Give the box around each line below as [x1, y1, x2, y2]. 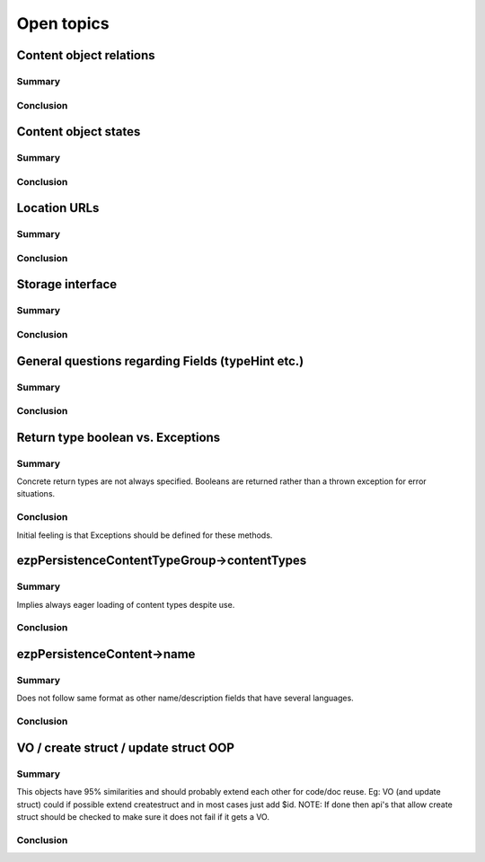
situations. [16, 488, 56, 499]
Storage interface [16, 277, 118, 292]
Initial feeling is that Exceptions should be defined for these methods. [16, 530, 273, 541]
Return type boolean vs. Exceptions [16, 429, 221, 444]
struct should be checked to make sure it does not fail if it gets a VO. [16, 811, 269, 822]
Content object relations [16, 48, 156, 63]
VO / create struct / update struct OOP [16, 740, 235, 755]
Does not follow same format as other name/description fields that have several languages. [16, 692, 354, 704]
